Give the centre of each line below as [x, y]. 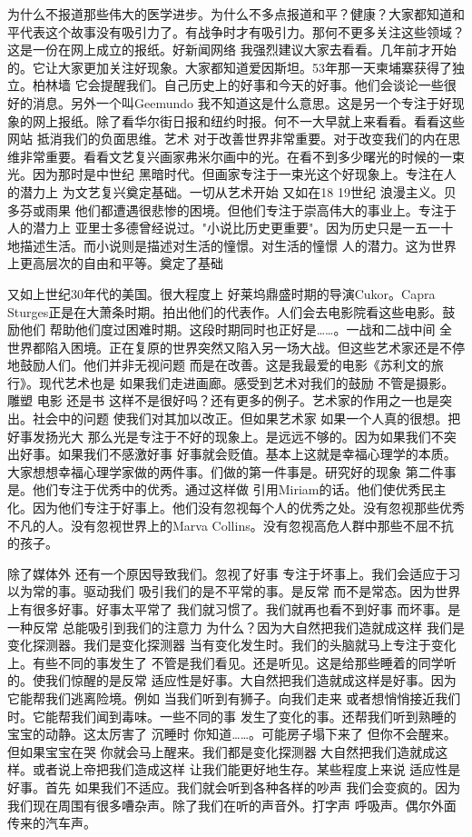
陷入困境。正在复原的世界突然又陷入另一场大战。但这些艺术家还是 [242, 347]
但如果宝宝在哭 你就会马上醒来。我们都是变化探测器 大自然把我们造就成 [221, 751]
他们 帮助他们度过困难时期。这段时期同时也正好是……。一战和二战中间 [227, 329]
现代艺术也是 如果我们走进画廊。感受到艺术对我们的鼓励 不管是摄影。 [246, 382]
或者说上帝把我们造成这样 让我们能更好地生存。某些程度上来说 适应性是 [246, 769]
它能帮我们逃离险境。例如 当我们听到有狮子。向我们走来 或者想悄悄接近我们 [234, 697]
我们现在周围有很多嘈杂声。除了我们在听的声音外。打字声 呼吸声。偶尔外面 [232, 805]
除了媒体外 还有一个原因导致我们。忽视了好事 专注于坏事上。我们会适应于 [228, 573]
